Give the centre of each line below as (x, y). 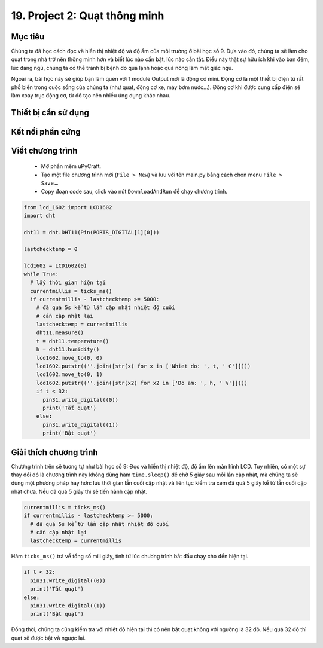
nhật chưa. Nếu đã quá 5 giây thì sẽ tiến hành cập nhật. (79, 491)
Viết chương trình (44, 150)
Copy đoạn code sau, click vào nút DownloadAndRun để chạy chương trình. (134, 191)
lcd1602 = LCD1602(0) (55, 266)
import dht (39, 216)
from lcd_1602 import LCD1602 (68, 207)
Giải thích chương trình (54, 452)
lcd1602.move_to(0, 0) (69, 358)
